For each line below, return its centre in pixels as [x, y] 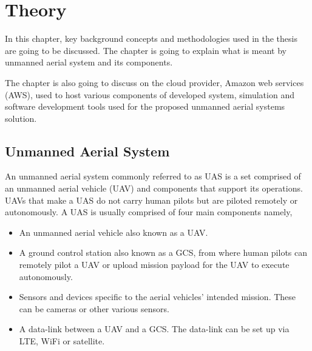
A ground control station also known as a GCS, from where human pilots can [163, 252]
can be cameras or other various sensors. [94, 308]
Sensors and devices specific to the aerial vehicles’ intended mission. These [158, 297]
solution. [21, 118]
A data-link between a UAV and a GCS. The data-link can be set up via [154, 329]
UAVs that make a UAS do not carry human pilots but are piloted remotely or [151, 200]
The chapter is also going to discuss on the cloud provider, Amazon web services [154, 82]
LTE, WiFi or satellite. [62, 341]
